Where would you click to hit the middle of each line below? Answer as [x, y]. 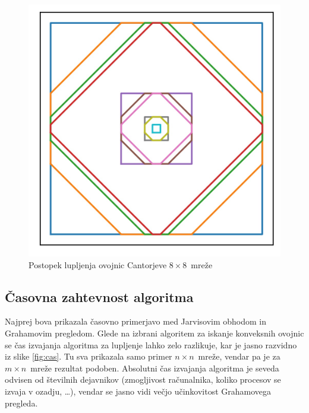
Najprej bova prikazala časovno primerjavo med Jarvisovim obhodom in [136, 321]
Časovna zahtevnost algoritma [99, 296]
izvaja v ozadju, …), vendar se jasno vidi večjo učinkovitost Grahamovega [138, 391]
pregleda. [21, 403]
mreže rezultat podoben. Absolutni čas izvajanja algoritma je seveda [155, 368]
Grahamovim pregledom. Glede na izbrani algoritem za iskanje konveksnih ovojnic [154, 333]
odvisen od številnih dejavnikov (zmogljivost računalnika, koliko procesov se [143, 379]
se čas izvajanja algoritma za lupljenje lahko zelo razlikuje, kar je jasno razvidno [151, 344]
